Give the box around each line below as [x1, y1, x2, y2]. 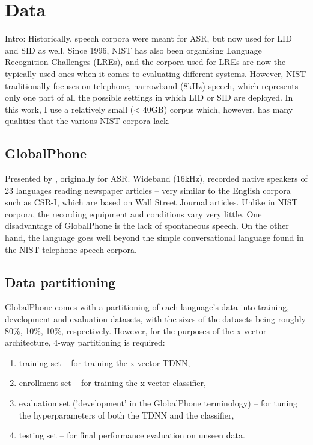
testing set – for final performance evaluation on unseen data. [19, 429, 245, 441]
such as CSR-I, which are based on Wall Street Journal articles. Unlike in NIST [5, 196, 298, 208]
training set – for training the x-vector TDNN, [19, 356, 190, 369]
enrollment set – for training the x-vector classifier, [19, 376, 206, 389]
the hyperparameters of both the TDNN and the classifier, [19, 408, 234, 421]
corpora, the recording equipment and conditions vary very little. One [5, 207, 262, 220]
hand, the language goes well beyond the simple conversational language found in [5, 231, 304, 244]
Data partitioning [5, 272, 116, 291]
